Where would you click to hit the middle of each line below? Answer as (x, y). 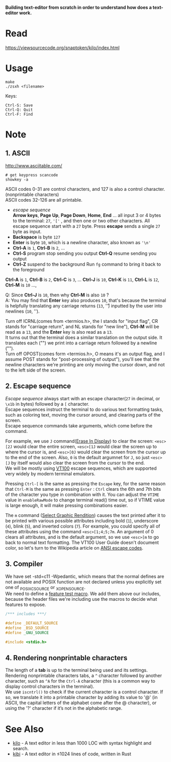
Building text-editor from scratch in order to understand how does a (79, 7)
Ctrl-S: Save (19, 105)
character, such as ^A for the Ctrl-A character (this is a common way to (80, 681)
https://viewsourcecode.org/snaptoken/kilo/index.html (63, 48)
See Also (25, 729)
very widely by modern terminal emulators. (50, 473)
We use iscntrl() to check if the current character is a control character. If (84, 692)
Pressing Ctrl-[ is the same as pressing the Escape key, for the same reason (86, 484)
